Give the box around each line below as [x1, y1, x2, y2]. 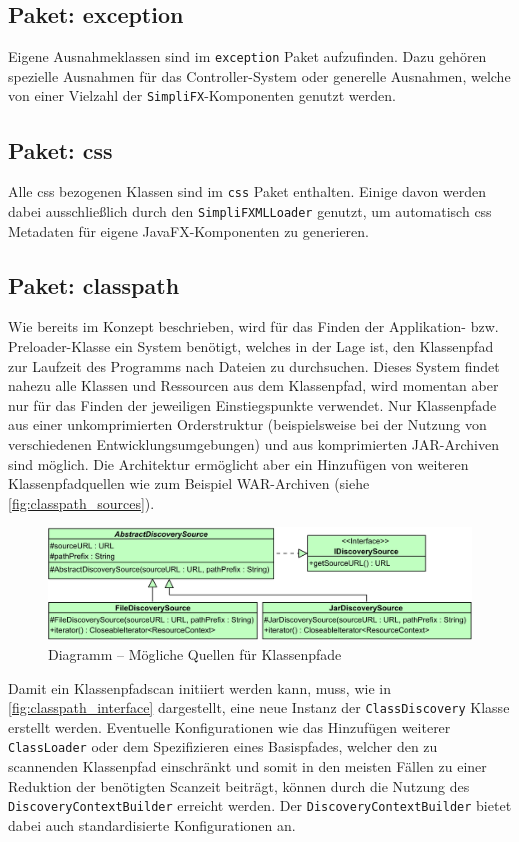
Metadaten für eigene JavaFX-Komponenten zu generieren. [8, 220, 370, 241]
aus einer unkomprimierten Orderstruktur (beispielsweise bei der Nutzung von [8, 414, 487, 435]
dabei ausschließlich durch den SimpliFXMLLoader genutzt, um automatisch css [8, 200, 492, 221]
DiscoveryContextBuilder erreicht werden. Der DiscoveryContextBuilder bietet [8, 795, 512, 816]
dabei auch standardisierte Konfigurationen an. [8, 814, 296, 835]
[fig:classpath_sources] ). [8, 492, 155, 513]
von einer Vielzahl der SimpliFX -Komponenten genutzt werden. [8, 85, 396, 106]
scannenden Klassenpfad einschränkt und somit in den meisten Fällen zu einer [8, 756, 487, 777]
